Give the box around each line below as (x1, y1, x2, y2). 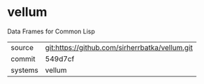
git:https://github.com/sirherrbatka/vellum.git (45, 42, 194, 52)
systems (10, 65, 38, 75)
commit (10, 53, 36, 63)
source (10, 42, 34, 52)
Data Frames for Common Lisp (7, 27, 96, 35)
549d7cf (45, 53, 75, 63)
